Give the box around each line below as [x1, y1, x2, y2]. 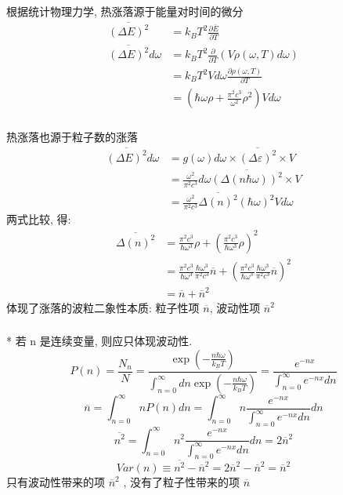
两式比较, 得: [6, 211, 71, 227]
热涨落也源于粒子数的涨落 [6, 129, 138, 145]
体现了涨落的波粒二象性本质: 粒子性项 [6, 299, 200, 315]
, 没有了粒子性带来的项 [123, 473, 240, 490]
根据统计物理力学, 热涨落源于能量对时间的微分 [6, 2, 244, 19]
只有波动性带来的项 [6, 473, 105, 490]
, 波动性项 [209, 299, 261, 315]
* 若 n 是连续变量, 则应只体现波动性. [6, 333, 193, 349]
